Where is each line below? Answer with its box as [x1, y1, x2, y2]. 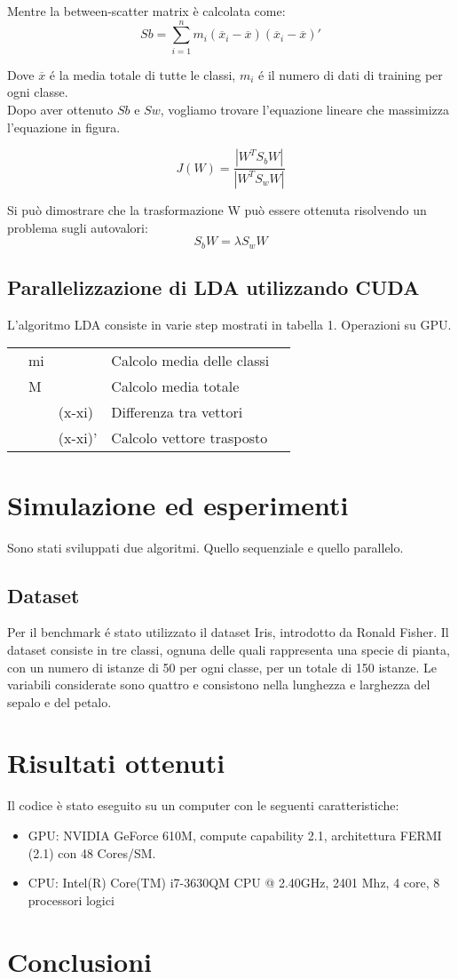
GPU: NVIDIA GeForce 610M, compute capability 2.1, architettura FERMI [28, 826, 442, 845]
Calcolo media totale [111, 376, 240, 397]
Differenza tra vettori [111, 402, 243, 423]
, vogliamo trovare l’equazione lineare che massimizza [160, 99, 450, 118]
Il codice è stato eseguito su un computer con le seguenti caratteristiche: [7, 796, 399, 815]
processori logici [28, 890, 114, 909]
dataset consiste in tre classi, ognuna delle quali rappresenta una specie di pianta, [7, 640, 450, 658]
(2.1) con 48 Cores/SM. [28, 843, 156, 862]
